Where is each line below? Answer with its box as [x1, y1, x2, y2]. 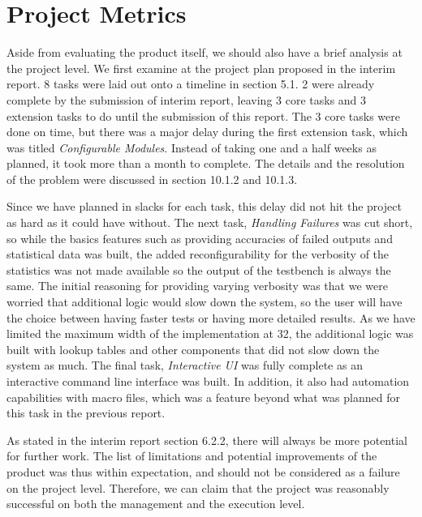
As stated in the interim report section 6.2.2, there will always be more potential [6, 431, 407, 448]
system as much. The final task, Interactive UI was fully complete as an [6, 357, 363, 374]
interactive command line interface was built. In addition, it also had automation [6, 373, 410, 389]
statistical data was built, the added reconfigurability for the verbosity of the [6, 246, 390, 263]
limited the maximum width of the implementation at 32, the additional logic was [6, 325, 414, 342]
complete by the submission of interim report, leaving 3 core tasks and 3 [6, 91, 367, 108]
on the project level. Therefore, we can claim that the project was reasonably [6, 479, 390, 496]
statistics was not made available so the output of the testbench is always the [6, 261, 391, 278]
